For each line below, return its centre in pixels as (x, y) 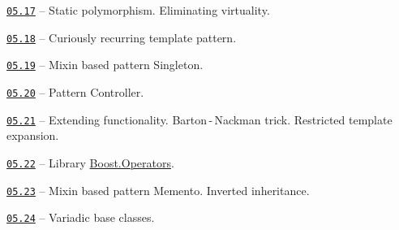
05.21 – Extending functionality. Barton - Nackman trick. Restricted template (199, 119)
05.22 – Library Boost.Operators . (90, 162)
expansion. (33, 135)
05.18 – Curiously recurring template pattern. (122, 37)
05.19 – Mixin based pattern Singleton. (105, 65)
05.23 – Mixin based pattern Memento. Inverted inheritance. (158, 190)
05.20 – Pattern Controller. (75, 91)
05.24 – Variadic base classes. (81, 217)
